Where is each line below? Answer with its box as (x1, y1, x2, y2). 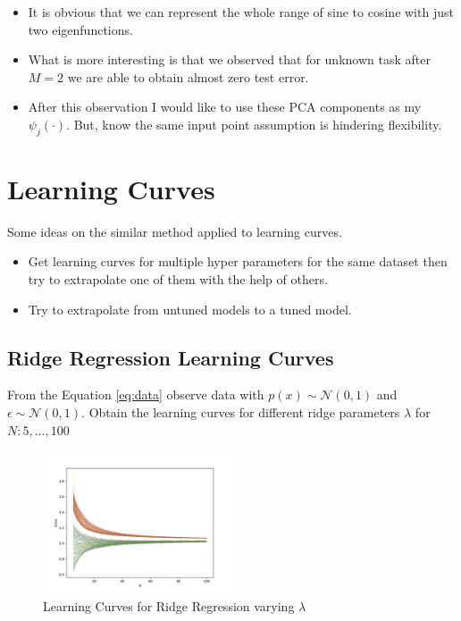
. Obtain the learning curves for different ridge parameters (81, 403, 400, 422)
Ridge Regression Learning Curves (7, 343, 334, 371)
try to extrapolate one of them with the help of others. (28, 270, 328, 289)
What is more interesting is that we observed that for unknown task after (28, 50, 431, 69)
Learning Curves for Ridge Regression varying (43, 596, 295, 615)
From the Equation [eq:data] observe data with (7, 385, 264, 404)
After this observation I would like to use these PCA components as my (28, 97, 422, 116)
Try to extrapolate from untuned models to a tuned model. (28, 299, 352, 318)
